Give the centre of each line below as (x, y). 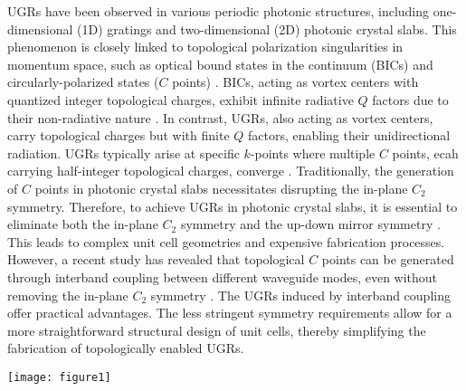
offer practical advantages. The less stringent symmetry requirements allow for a (230, 313)
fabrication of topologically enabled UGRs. (126, 348)
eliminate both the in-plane (83, 224)
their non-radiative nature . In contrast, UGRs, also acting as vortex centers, (220, 117)
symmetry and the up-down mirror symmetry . (310, 224)
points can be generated (388, 259)
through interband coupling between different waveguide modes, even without (223, 277)
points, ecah (425, 153)
